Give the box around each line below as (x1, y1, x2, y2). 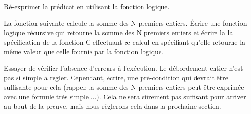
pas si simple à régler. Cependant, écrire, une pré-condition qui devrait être (4, 72, 228, 82)
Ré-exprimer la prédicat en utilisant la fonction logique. (4, 1, 170, 11)
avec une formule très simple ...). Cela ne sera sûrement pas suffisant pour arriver (4, 91, 246, 101)
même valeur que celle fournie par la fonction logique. (4, 46, 163, 57)
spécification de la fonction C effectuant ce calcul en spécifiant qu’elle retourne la (4, 37, 246, 47)
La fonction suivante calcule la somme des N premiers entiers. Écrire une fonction (4, 18, 247, 28)
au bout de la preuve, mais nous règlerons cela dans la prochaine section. (4, 101, 221, 111)
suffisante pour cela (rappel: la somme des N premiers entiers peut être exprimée (4, 82, 244, 92)
